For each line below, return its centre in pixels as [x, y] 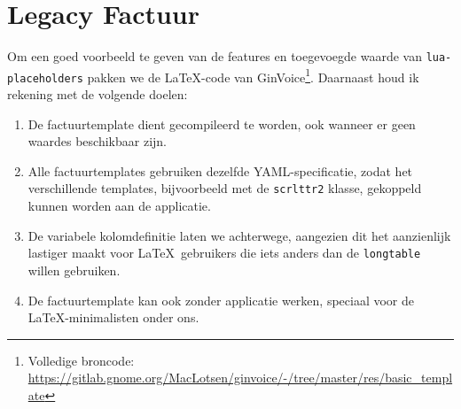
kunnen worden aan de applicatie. [119, 206]
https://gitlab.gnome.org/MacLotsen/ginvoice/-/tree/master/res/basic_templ [240, 378]
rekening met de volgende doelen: [98, 94]
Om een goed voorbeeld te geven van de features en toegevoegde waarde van [215, 56]
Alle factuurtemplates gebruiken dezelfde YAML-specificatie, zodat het [220, 170]
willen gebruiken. [74, 270]
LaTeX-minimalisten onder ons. [113, 317]
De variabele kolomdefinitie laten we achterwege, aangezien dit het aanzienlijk [239, 235]
